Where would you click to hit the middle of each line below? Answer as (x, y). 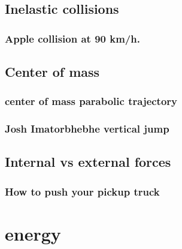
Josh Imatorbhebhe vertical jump (87, 129)
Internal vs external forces (88, 162)
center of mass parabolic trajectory (91, 101)
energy (33, 233)
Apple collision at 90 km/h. (72, 38)
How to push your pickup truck (82, 191)
